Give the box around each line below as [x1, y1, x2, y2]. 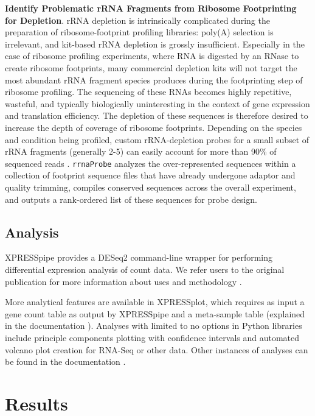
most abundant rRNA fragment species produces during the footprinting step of [5, 73, 303, 86]
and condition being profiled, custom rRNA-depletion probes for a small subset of [5, 133, 310, 146]
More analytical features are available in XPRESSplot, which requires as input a [5, 295, 305, 308]
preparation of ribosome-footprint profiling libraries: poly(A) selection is [5, 26, 274, 38]
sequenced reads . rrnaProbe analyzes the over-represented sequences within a [5, 157, 296, 169]
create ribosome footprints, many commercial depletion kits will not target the [5, 61, 297, 74]
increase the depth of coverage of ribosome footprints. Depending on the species [5, 121, 302, 133]
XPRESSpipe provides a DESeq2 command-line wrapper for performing [5, 251, 273, 264]
